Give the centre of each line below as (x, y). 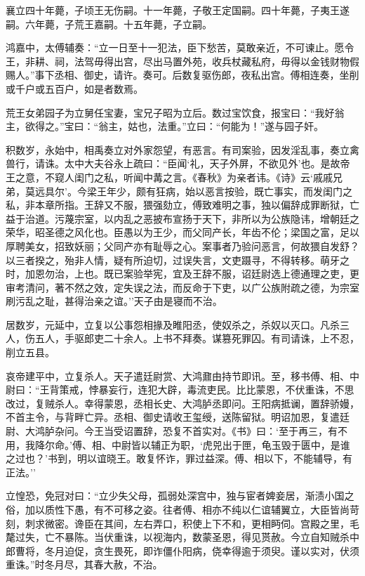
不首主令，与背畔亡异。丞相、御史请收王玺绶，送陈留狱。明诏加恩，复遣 (173, 417)
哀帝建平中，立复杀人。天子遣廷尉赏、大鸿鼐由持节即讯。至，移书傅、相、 (178, 375)
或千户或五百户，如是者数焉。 (74, 88)
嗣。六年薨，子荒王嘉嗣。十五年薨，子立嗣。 (109, 24)
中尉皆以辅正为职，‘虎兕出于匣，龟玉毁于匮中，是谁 (231, 444)
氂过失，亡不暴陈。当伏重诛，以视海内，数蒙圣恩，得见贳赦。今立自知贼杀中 (182, 537)
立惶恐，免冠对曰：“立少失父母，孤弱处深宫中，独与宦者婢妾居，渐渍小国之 (180, 496)
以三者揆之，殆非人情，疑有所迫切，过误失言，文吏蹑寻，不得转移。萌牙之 (178, 260)
